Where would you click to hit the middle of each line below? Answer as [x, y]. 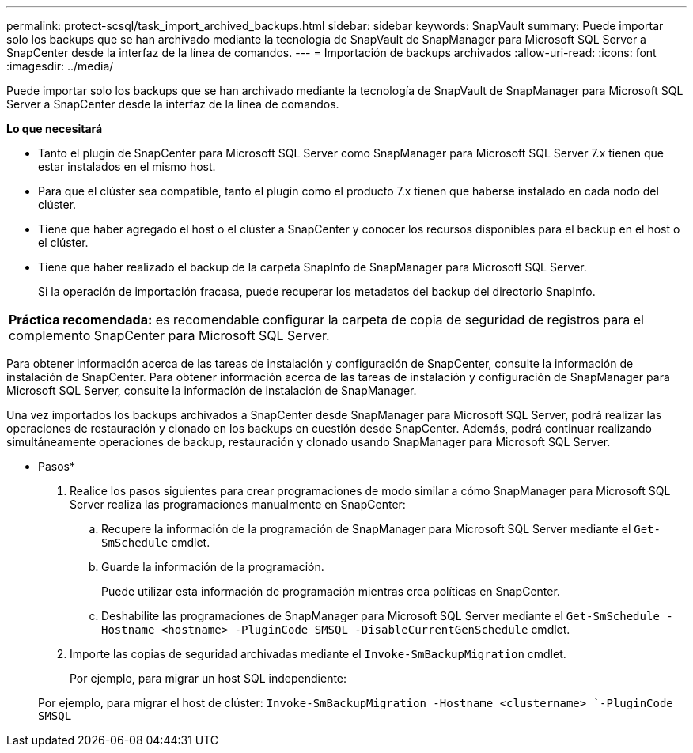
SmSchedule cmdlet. [156, 542]
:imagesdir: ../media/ [60, 66]
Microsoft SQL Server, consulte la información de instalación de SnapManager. [212, 390]
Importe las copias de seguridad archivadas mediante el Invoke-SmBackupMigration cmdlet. [318, 654]
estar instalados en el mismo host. [127, 166]
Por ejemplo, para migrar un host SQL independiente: [208, 678]
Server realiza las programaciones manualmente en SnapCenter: [238, 504]
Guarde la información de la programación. [213, 567]
